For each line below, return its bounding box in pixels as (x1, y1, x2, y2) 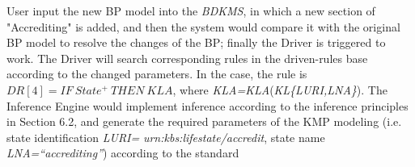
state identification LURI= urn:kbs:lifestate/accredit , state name (6, 128, 325, 145)
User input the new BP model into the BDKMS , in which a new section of (6, 2, 375, 19)
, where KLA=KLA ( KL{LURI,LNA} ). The (172, 81, 387, 98)
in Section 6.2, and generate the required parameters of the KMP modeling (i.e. (6, 113, 402, 130)
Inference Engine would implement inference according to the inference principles (6, 97, 409, 114)
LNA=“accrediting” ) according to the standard (6, 144, 239, 161)
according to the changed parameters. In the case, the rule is (6, 65, 307, 82)
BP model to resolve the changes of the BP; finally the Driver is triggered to (6, 34, 386, 51)
